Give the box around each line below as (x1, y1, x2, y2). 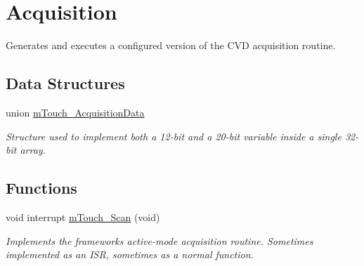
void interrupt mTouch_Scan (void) (6, 209, 160, 224)
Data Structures (6, 72, 125, 94)
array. (20, 142, 46, 157)
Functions (6, 177, 77, 199)
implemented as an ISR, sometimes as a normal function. (6, 247, 254, 262)
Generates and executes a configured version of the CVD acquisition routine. (6, 38, 336, 53)
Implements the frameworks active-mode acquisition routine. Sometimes (6, 233, 313, 248)
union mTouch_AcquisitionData (6, 105, 145, 119)
